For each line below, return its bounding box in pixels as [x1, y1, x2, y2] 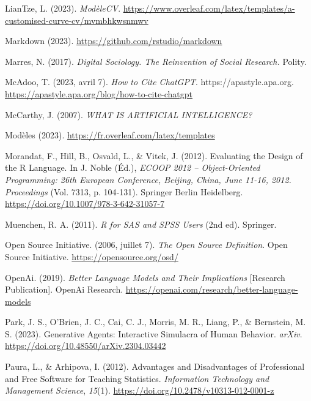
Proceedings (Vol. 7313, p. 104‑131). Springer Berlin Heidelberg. [5, 185, 243, 198]
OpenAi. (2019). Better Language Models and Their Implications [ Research [5, 271, 285, 283]
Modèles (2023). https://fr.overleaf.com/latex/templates [5, 129, 215, 141]
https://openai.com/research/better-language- [125, 283, 298, 296]
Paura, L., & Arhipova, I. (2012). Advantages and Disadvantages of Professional [5, 360, 305, 373]
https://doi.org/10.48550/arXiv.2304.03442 [5, 339, 166, 352]
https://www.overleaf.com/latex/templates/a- [123, 2, 295, 14]
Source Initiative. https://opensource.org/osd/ [5, 250, 178, 263]
